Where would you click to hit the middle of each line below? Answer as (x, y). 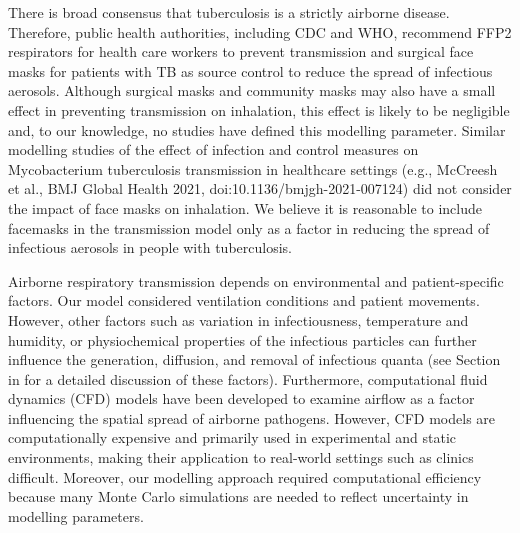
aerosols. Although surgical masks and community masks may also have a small (252, 90)
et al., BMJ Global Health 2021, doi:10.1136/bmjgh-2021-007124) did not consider (260, 188)
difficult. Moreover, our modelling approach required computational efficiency (245, 476)
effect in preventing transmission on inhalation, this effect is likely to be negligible (259, 109)
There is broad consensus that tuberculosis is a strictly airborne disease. (229, 12)
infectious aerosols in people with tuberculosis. (150, 247)
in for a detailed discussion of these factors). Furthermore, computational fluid (248, 378)
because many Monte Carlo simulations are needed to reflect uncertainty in (238, 496)
